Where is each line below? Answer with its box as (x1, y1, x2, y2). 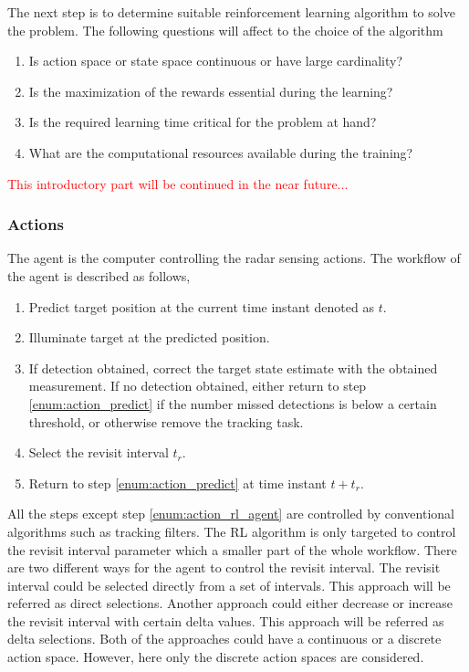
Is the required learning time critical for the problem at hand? (28, 112, 377, 131)
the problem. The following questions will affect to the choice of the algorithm (7, 20, 443, 39)
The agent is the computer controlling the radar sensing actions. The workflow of (7, 248, 461, 268)
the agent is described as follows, (7, 266, 191, 285)
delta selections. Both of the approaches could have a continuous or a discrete (7, 629, 442, 648)
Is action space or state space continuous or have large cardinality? (28, 51, 403, 70)
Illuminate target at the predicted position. (28, 328, 270, 347)
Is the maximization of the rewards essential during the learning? (28, 81, 393, 100)
